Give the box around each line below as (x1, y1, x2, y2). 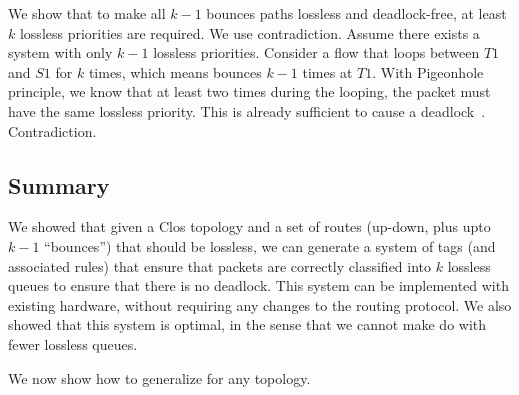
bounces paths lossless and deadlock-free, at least (206, 3, 507, 23)
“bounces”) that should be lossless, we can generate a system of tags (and (44, 235, 496, 256)
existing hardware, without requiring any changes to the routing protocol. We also (8, 294, 512, 315)
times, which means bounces (88, 61, 262, 82)
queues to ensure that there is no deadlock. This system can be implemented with (8, 275, 509, 296)
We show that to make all (8, 3, 166, 23)
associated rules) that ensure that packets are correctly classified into (8, 255, 432, 276)
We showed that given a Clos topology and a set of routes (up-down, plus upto (8, 216, 491, 237)
